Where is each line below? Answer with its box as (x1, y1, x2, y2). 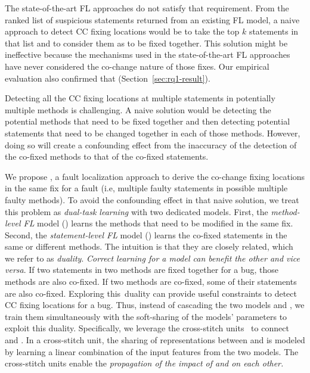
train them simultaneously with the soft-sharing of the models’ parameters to (5, 310, 287, 322)
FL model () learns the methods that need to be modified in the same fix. (23, 217, 293, 229)
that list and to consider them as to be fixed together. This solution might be (5, 36, 288, 49)
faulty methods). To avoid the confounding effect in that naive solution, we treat (5, 193, 299, 206)
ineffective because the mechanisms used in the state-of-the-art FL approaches (5, 48, 290, 61)
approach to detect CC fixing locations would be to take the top (5, 25, 240, 38)
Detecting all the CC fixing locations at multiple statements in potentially (5, 92, 275, 104)
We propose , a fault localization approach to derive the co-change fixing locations (5, 170, 305, 182)
